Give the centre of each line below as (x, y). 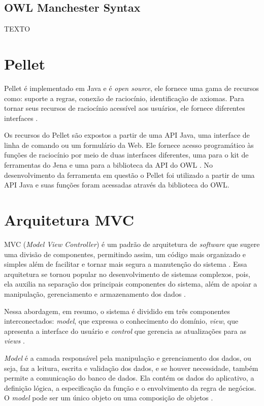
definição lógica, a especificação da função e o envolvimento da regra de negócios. (130, 387)
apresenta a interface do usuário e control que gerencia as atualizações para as (125, 331)
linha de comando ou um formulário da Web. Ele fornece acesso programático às (129, 145)
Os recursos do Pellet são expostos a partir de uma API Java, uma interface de (127, 135)
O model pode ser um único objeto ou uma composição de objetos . (109, 398)
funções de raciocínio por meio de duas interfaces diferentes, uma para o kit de (126, 155)
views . (14, 341)
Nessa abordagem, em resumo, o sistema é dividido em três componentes (117, 311)
